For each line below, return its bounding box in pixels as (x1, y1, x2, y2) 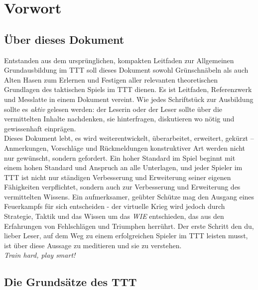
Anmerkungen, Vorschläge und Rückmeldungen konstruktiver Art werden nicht (4, 142, 246, 153)
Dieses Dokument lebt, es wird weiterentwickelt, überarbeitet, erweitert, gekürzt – (4, 133, 254, 143)
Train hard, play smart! (4, 250, 76, 260)
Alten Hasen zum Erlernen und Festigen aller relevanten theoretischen (4, 74, 218, 85)
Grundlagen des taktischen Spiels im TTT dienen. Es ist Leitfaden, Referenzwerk (4, 84, 252, 95)
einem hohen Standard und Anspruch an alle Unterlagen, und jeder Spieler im (4, 162, 243, 173)
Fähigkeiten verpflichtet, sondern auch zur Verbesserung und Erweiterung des (4, 182, 241, 192)
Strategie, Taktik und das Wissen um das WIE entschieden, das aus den (4, 211, 224, 221)
